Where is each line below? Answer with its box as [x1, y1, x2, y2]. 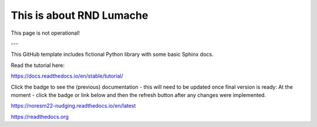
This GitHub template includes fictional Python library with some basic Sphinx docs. [11, 51, 214, 58]
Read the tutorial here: [11, 62, 65, 69]
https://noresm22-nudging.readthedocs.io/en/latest [11, 102, 136, 109]
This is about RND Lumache [11, 9, 149, 22]
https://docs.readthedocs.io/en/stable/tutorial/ [11, 72, 123, 79]
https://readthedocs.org [11, 113, 69, 120]
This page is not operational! [11, 29, 80, 36]
